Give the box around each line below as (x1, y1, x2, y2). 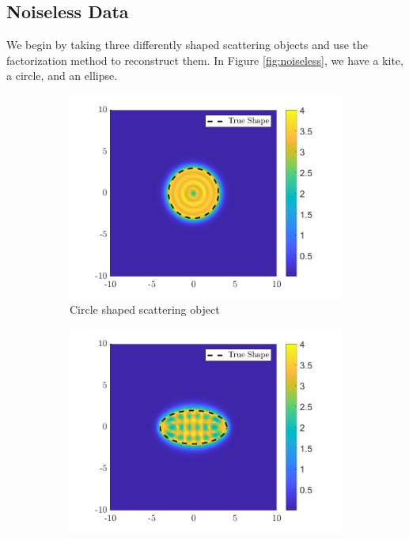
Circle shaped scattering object (70, 301, 220, 318)
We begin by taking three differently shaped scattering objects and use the (6, 36, 368, 53)
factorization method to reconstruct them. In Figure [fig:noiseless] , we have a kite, (6, 51, 403, 68)
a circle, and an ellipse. (6, 67, 118, 84)
